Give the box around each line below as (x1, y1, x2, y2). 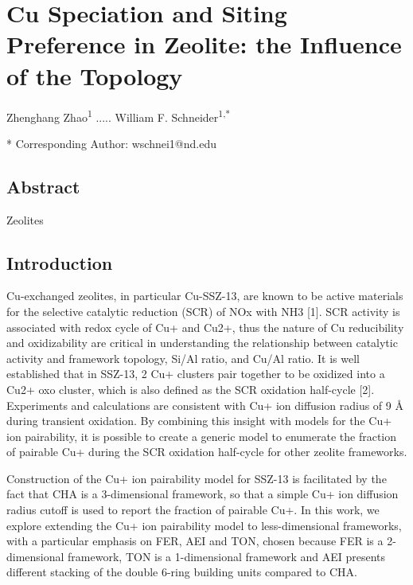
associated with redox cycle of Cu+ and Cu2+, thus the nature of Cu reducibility (6, 318, 404, 335)
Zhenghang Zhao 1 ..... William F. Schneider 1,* (6, 106, 231, 125)
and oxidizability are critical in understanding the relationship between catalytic (6, 334, 398, 351)
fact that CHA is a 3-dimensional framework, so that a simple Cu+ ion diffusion (6, 486, 399, 502)
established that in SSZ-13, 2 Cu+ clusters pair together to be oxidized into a (6, 365, 385, 382)
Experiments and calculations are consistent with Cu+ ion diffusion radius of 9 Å (6, 396, 403, 413)
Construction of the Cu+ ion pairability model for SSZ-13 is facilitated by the (6, 470, 387, 486)
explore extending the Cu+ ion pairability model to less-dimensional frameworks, (6, 517, 402, 533)
